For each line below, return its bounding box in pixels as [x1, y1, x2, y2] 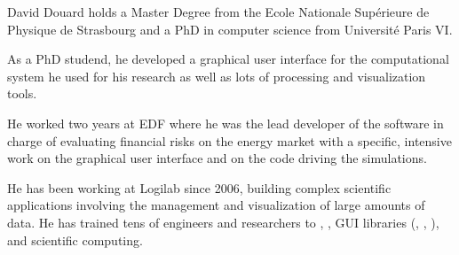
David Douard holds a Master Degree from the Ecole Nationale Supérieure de [7, 3, 430, 20]
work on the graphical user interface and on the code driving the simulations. [7, 149, 427, 167]
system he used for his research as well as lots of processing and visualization [7, 66, 426, 85]
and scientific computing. [7, 230, 143, 249]
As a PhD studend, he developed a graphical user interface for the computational [7, 50, 449, 68]
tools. [7, 84, 37, 103]
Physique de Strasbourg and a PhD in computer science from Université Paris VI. [7, 19, 453, 38]
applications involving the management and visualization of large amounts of [7, 196, 425, 214]
